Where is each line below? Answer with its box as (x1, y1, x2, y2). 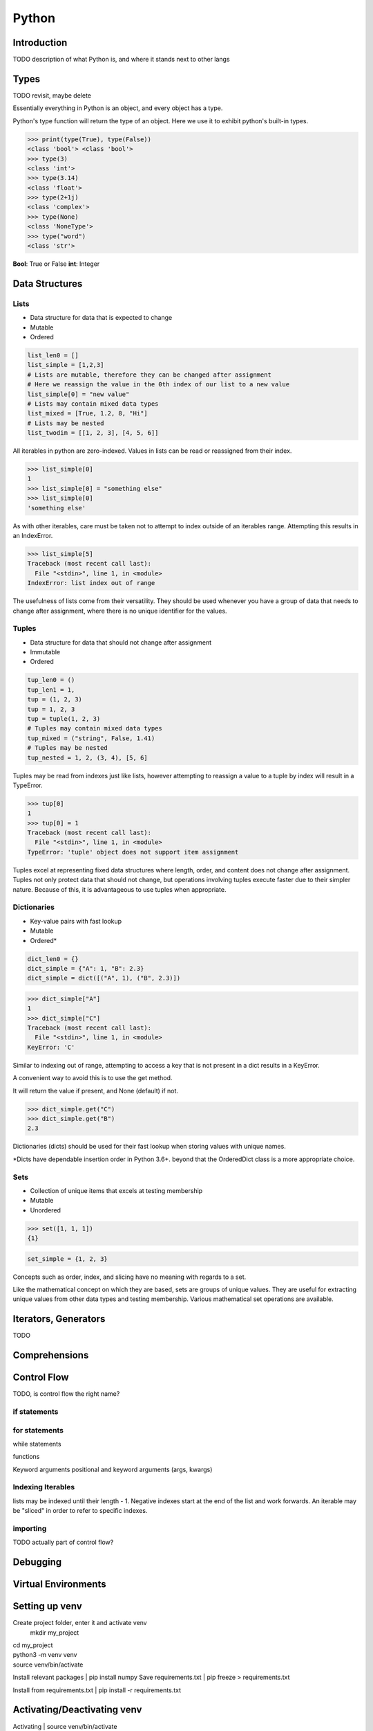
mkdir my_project (30, 1628, 79, 1637)
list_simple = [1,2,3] (27, 361, 104, 369)
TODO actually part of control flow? (12, 1538, 114, 1547)
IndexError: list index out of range (27, 579, 155, 587)
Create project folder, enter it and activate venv (12, 1619, 148, 1627)
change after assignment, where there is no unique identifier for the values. (12, 607, 227, 615)
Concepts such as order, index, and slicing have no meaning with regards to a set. (12, 1273, 247, 1281)
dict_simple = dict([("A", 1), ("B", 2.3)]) (27, 974, 181, 983)
